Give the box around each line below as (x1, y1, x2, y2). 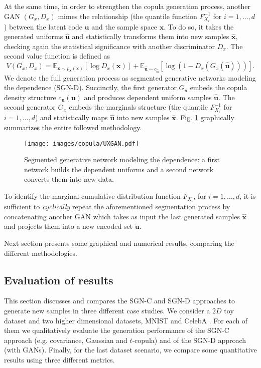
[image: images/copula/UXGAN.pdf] (24, 140, 140, 147)
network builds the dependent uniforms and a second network (24, 164, 214, 174)
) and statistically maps (35, 112, 108, 123)
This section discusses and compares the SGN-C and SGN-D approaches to (4, 295, 235, 306)
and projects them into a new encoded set (4, 221, 133, 231)
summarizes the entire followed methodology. (4, 122, 142, 133)
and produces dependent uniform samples (84, 92, 212, 102)
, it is (239, 191, 256, 201)
